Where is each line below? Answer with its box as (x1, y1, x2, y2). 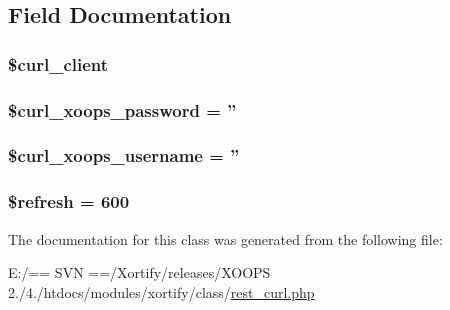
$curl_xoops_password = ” (8, 97, 237, 122)
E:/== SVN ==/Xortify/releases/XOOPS (8, 262, 271, 283)
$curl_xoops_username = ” (8, 143, 240, 168)
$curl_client (8, 51, 109, 76)
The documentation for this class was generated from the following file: (8, 228, 443, 249)
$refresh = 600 (8, 189, 130, 214)
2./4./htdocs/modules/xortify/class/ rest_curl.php (8, 281, 315, 302)
